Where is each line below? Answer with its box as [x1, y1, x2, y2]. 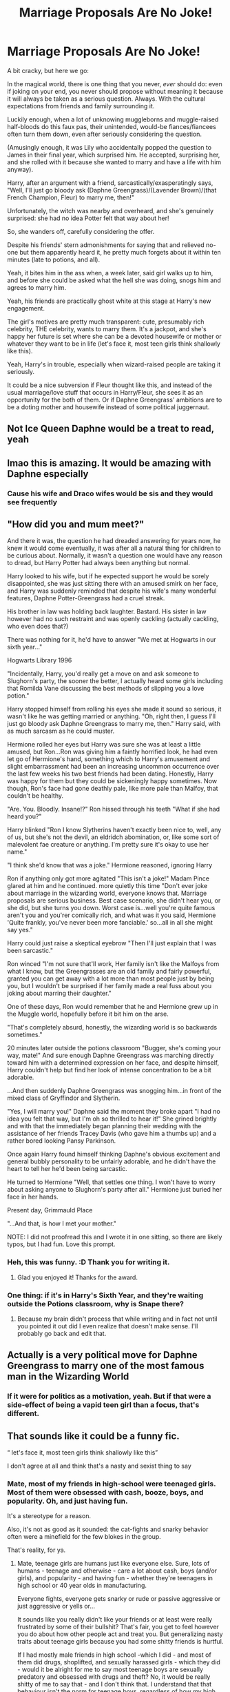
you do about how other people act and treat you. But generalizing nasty [17, 1630, 223, 1638]
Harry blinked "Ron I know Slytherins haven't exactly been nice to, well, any [7, 826, 222, 834]
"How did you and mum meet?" [7, 519, 145, 531]
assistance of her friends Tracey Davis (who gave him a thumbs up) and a [7, 1130, 217, 1138]
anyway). [7, 165, 33, 173]
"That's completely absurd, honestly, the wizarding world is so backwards [7, 1023, 218, 1032]
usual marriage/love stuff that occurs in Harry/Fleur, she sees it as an [7, 388, 203, 396]
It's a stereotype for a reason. [7, 1512, 92, 1520]
